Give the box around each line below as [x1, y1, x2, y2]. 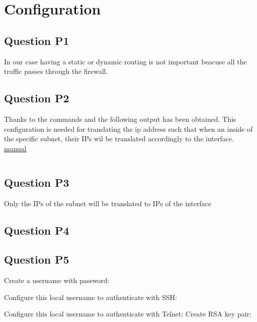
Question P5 [4, 252, 69, 267]
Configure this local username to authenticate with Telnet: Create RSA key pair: [4, 309, 251, 319]
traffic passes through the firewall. [4, 66, 108, 76]
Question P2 [4, 90, 69, 106]
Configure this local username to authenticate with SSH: [4, 292, 177, 302]
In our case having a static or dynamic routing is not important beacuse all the [4, 56, 247, 66]
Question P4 [4, 222, 69, 238]
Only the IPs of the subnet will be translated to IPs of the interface [4, 198, 211, 208]
